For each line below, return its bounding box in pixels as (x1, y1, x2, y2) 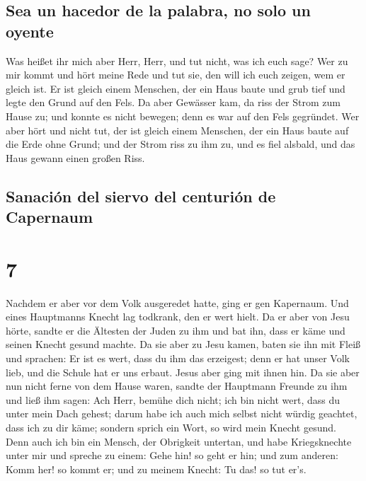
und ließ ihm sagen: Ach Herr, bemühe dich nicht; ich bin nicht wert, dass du (6, 392, 341, 407)
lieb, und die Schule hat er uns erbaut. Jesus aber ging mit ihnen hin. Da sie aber (6, 364, 360, 379)
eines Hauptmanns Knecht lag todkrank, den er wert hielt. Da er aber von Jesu (6, 309, 350, 324)
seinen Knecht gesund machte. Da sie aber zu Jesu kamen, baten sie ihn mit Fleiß (6, 337, 361, 352)
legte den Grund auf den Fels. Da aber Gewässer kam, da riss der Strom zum (6, 95, 341, 110)
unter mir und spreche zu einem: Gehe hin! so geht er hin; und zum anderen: (6, 448, 338, 463)
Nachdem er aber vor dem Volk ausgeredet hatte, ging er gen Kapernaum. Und (6, 295, 349, 310)
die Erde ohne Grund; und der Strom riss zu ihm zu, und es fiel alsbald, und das (6, 137, 355, 151)
